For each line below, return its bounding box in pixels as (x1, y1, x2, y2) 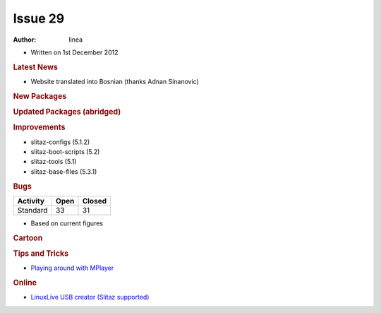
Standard (17, 205, 49, 215)
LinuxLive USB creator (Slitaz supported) (30, 293, 150, 302)
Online (13, 278, 37, 288)
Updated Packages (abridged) (13, 107, 121, 117)
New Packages (13, 91, 67, 101)
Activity (17, 196, 45, 206)
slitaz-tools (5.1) (30, 158, 77, 166)
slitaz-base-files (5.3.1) (30, 167, 97, 176)
